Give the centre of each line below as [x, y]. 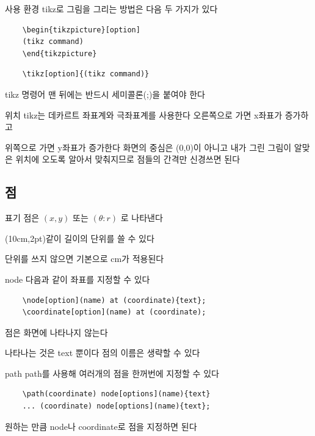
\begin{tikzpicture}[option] [81, 30]
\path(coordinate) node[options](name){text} [116, 394]
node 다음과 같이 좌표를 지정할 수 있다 [78, 279]
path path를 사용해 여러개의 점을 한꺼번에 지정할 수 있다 [112, 373]
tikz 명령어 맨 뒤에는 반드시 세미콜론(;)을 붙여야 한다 [105, 94]
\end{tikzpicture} [60, 53]
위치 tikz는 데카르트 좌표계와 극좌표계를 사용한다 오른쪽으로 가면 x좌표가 [144, 114]
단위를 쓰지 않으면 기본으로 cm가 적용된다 [85, 259]
